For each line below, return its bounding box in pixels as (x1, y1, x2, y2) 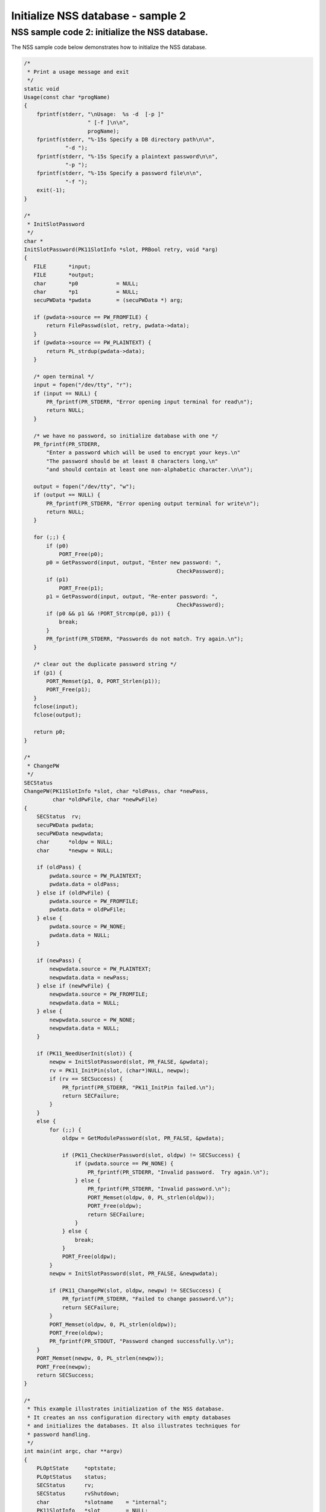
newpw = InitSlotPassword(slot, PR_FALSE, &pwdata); (49, 1058, 209, 1066)
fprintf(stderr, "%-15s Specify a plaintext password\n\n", (36, 153, 219, 160)
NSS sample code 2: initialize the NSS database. (11, 27, 208, 37)
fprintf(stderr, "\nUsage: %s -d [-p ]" (36, 111, 164, 117)
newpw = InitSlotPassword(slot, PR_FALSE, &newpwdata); (49, 1270, 219, 1277)
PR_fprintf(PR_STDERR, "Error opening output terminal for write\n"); (46, 500, 260, 507)
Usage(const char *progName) (24, 94, 110, 100)
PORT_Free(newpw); (36, 1363, 91, 1370)
